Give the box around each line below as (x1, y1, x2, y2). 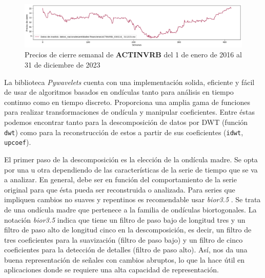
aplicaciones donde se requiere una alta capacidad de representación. (4, 264, 219, 275)
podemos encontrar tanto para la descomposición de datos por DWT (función (4, 117, 248, 127)
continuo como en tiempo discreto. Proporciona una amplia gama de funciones (4, 96, 250, 107)
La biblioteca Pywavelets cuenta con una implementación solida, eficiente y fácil (4, 76, 255, 87)
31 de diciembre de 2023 (25, 59, 100, 70)
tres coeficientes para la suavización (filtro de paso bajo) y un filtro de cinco (4, 234, 243, 245)
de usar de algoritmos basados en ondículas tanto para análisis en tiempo (4, 87, 234, 97)
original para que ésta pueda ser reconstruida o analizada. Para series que (4, 184, 235, 195)
